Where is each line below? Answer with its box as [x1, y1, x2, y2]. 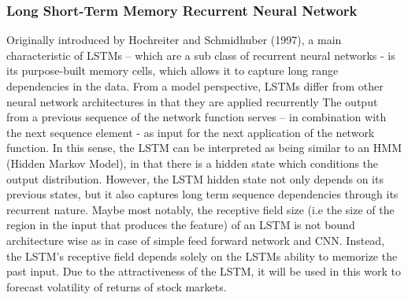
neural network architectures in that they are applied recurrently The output [6, 93, 378, 109]
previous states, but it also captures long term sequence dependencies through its [6, 186, 399, 202]
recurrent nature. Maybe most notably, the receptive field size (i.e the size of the [6, 201, 395, 217]
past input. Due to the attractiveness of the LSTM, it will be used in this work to [6, 263, 401, 280]
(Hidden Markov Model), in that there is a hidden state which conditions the [6, 154, 379, 171]
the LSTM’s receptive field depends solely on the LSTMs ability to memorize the [6, 247, 398, 264]
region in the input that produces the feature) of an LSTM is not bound [6, 217, 355, 233]
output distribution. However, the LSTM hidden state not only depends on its [6, 170, 384, 187]
